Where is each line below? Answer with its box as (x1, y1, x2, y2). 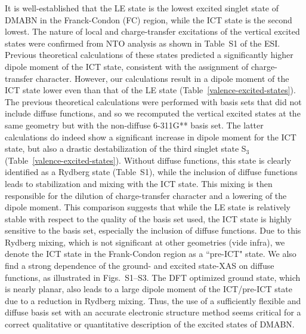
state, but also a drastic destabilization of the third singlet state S (5, 142, 246, 155)
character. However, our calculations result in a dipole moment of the (35, 72, 289, 84)
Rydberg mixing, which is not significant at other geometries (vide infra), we (5, 235, 285, 248)
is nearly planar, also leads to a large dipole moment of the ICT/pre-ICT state (5, 283, 292, 295)
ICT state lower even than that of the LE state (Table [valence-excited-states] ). (5, 84, 296, 96)
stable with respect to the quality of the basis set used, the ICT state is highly (5, 212, 292, 225)
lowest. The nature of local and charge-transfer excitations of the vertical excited (5, 25, 300, 38)
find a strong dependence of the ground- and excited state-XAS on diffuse (5, 259, 274, 272)
